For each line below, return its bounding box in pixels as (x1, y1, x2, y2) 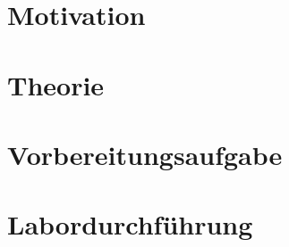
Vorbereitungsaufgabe (7, 136, 283, 172)
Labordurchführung (7, 206, 253, 243)
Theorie (7, 66, 105, 103)
